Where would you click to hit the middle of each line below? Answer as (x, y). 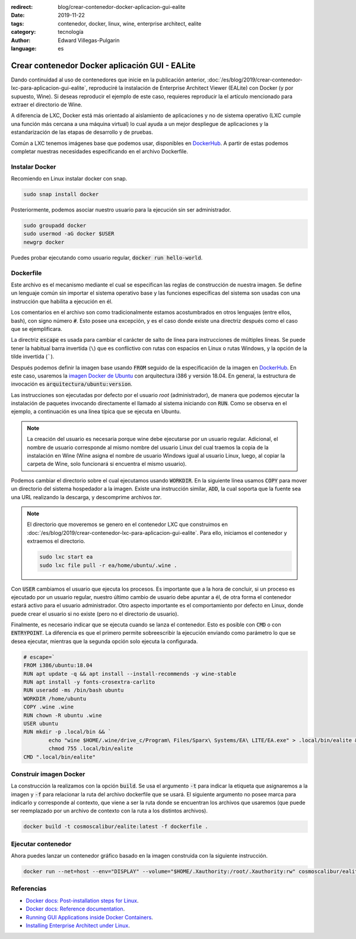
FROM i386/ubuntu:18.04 (58, 665)
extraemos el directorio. (56, 541)
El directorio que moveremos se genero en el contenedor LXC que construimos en (128, 524)
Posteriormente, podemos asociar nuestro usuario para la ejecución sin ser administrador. (121, 210)
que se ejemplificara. (36, 329)
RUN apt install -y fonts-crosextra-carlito (89, 682)
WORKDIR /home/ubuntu (55, 699)
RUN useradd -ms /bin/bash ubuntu (74, 690)
